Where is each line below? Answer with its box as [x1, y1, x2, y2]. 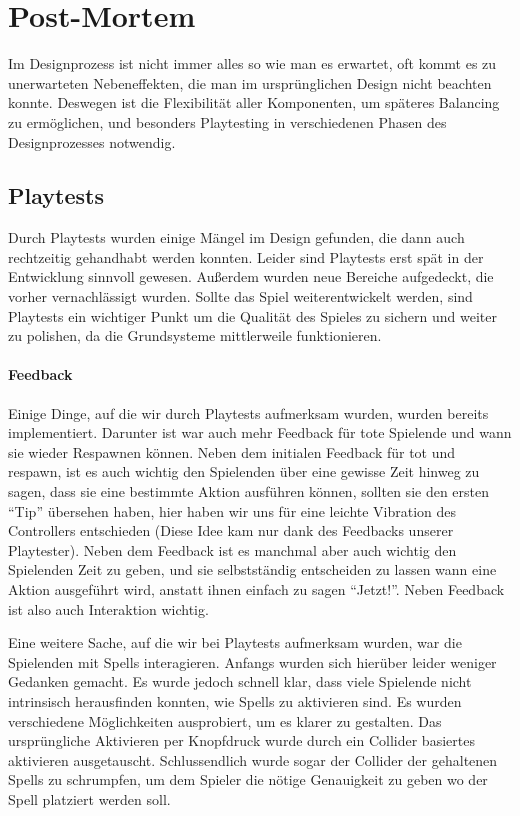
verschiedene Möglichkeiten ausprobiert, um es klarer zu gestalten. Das [8, 710, 442, 731]
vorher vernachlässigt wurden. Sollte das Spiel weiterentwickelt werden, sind [8, 286, 473, 307]
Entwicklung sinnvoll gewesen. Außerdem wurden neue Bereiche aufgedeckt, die [8, 266, 494, 287]
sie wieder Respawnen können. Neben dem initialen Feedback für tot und [8, 441, 456, 462]
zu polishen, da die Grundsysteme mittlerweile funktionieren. [8, 325, 382, 346]
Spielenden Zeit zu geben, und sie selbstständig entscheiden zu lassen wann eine [8, 559, 497, 580]
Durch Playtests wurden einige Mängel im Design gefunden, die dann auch [8, 227, 465, 248]
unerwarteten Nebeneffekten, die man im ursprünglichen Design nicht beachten [8, 72, 492, 93]
